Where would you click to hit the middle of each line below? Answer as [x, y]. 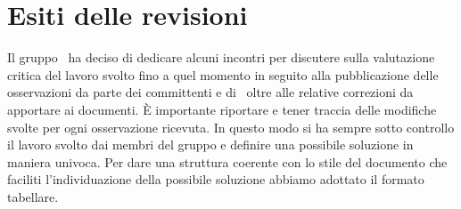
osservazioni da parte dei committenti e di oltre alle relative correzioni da [210, 92]
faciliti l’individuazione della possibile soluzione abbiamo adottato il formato [216, 179]
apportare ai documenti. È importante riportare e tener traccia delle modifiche [222, 109]
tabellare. [33, 196]
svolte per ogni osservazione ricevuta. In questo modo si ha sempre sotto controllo [231, 127]
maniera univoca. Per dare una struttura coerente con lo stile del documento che [227, 161]
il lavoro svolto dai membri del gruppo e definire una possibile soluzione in [210, 145]
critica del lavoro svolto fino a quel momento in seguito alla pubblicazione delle [223, 74]
